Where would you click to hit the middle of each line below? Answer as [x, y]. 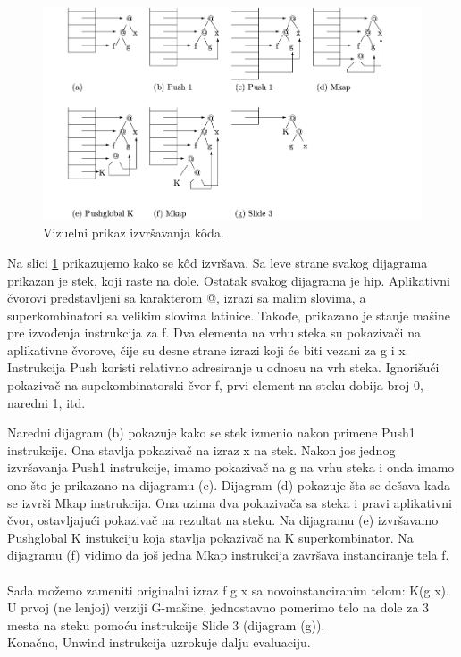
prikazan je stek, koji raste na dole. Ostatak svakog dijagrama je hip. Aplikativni [229, 280]
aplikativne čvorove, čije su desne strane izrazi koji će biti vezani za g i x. [208, 349]
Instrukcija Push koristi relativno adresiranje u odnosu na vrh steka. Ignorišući [223, 367]
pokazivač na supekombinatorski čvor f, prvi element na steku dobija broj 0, [215, 385]
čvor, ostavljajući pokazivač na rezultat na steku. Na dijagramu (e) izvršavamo [223, 520]
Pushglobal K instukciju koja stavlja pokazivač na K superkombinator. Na [210, 537]
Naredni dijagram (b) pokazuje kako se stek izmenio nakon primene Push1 [211, 432]
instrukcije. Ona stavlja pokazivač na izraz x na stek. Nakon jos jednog [201, 449]
